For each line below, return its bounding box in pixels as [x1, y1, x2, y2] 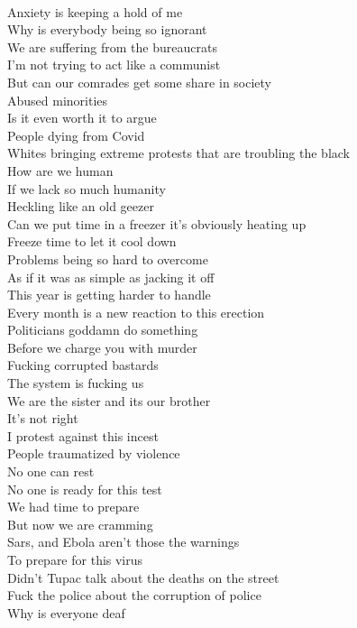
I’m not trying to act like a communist [7, 55, 221, 74]
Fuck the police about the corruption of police [7, 586, 261, 605]
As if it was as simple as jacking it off [7, 267, 215, 286]
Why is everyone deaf [7, 603, 125, 622]
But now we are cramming [7, 514, 153, 533]
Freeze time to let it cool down [7, 232, 177, 251]
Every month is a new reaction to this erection [7, 302, 265, 321]
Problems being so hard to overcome [7, 249, 208, 268]
